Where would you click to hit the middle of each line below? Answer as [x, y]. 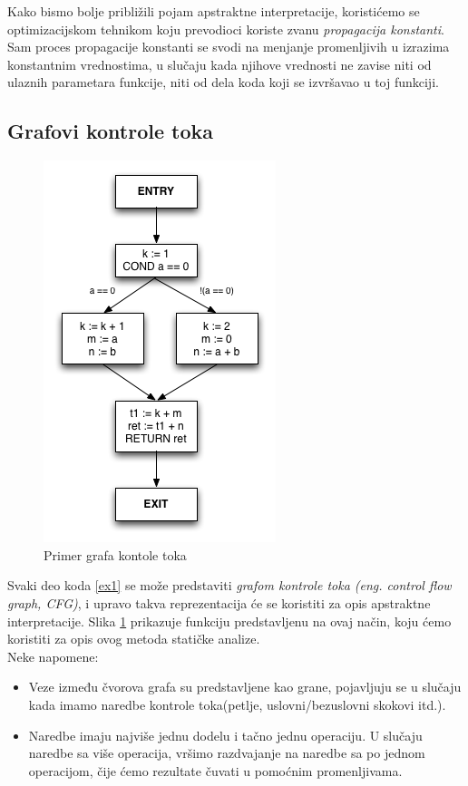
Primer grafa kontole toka [115, 554]
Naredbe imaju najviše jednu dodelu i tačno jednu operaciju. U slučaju [225, 735]
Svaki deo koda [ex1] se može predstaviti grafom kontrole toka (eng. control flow [229, 585]
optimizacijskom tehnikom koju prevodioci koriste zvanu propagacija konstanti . [226, 29]
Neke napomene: [53, 656]
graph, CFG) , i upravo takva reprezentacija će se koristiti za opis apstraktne [219, 602]
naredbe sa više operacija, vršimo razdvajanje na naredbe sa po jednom [227, 753]
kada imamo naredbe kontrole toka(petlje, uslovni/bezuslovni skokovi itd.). [237, 704]
